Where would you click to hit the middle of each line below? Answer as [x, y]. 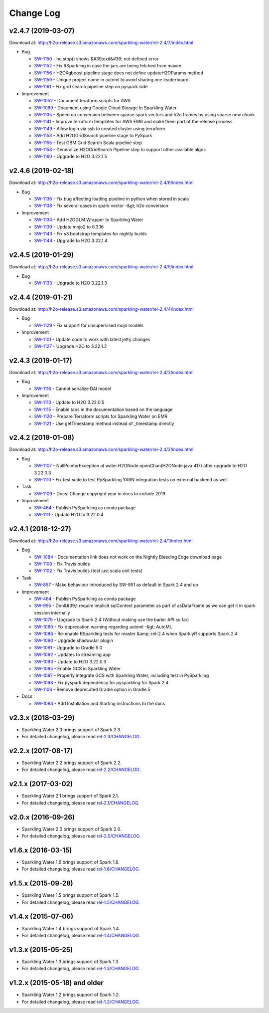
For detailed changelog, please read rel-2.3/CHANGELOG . [81, 737]
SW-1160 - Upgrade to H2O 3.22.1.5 [70, 157]
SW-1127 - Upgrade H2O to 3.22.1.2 [70, 346]
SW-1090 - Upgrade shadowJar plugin [73, 640]
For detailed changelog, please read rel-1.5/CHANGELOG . [81, 902]
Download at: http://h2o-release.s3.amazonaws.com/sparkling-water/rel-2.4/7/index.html [101, 43]
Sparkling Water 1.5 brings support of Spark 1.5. [70, 895]
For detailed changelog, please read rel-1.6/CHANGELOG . [81, 869]
